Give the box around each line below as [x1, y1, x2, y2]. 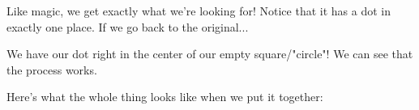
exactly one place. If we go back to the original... [6, 18, 249, 35]
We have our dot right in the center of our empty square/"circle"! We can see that [6, 45, 413, 62]
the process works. [6, 61, 97, 78]
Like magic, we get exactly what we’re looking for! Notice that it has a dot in [6, 2, 391, 19]
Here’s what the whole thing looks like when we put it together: [6, 88, 323, 105]
